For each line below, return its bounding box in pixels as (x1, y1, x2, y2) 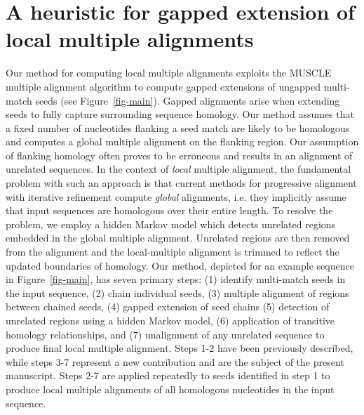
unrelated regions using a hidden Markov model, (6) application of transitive (6, 313, 335, 327)
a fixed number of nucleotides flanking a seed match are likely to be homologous (6, 120, 350, 135)
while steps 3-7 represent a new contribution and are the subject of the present (6, 354, 344, 369)
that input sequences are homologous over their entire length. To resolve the (6, 203, 333, 218)
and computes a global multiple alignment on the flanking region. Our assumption (6, 134, 359, 149)
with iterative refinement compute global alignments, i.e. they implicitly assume (6, 189, 346, 204)
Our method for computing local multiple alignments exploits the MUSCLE (6, 65, 332, 80)
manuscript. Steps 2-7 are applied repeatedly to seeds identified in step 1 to (6, 368, 330, 383)
